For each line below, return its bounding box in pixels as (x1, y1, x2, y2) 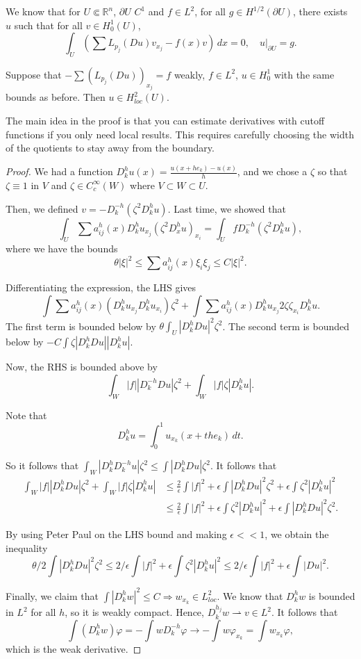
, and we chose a (237, 164, 308, 179)
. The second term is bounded (222, 318, 350, 333)
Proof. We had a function (6, 164, 113, 179)
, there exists (293, 4, 348, 18)
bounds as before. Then (6, 90, 106, 104)
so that (317, 164, 348, 179)
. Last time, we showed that (167, 201, 286, 215)
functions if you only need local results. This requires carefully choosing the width (6, 127, 354, 141)
